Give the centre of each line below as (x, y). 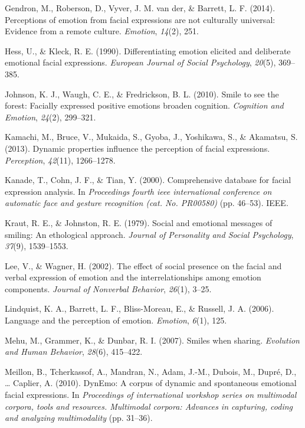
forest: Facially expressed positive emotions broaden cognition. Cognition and (144, 105)
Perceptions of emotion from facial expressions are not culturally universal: (140, 19)
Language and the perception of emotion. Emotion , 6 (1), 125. (116, 320)
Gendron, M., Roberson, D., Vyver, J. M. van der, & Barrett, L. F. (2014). (140, 8)
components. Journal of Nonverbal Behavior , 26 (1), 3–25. (108, 288)
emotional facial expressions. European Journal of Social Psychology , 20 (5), (140, 62)
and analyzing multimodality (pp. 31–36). (79, 418)
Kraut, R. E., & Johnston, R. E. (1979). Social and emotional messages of (139, 222)
